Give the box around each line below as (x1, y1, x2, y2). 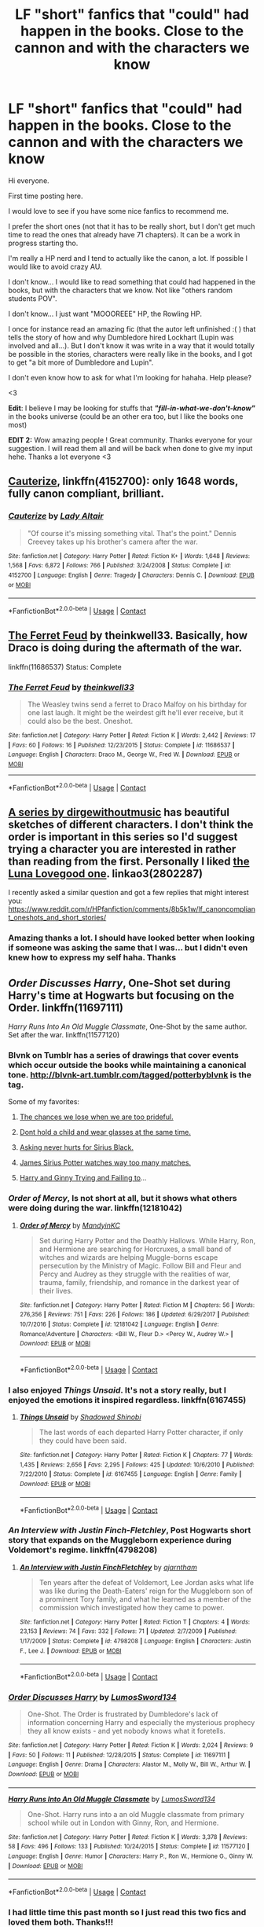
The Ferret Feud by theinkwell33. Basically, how (8, 629, 248, 642)
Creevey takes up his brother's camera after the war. (27, 537, 198, 546)
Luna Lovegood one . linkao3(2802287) (8, 867, 203, 881)
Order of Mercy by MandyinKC (19, 1220, 120, 1230)
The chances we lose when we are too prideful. (19, 1112, 174, 1121)
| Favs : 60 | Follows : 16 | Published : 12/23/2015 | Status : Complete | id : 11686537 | (8, 741, 235, 749)
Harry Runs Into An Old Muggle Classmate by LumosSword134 (8, 1794, 216, 1804)
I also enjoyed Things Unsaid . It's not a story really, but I (8, 1385, 226, 1396)
